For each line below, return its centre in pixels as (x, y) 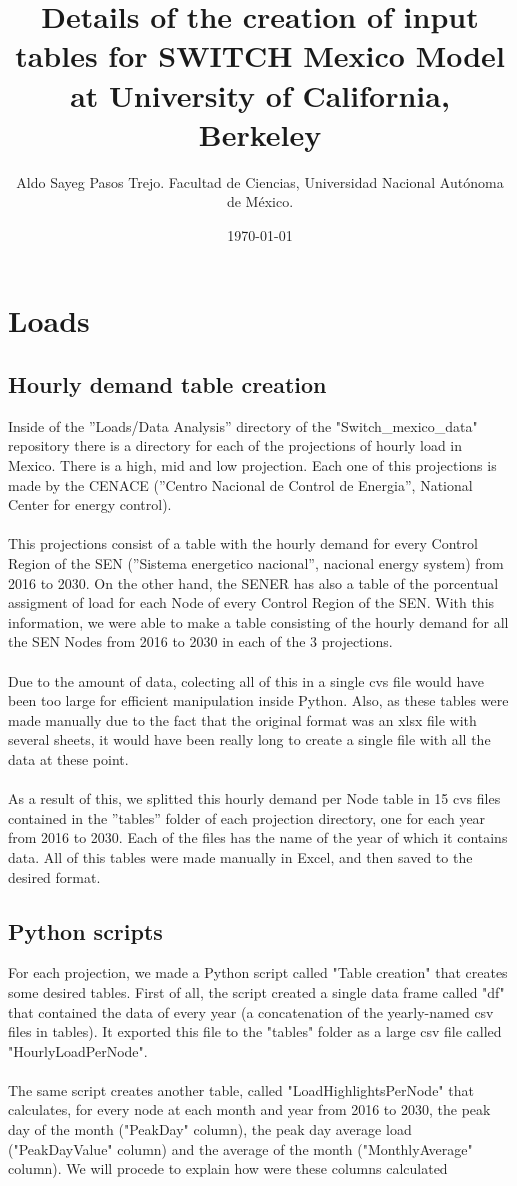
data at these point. (68, 758)
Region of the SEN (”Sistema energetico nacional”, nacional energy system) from (256, 563)
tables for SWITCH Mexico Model (260, 55)
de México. (260, 201)
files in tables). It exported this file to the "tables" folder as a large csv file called (255, 1031)
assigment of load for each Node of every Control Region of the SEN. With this (251, 602)
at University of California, (260, 94)
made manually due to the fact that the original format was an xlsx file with (242, 719)
